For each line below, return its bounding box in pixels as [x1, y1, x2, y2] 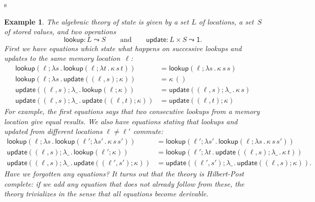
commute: [133, 126, 164, 137]
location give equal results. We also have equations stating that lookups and [4, 116, 238, 126]
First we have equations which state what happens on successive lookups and [4, 42, 242, 53]
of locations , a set [198, 16, 254, 27]
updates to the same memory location [4, 53, 121, 63]
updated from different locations [4, 126, 103, 137]
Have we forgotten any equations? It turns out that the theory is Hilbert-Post [4, 168, 244, 178]
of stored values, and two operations [4, 26, 116, 37]
